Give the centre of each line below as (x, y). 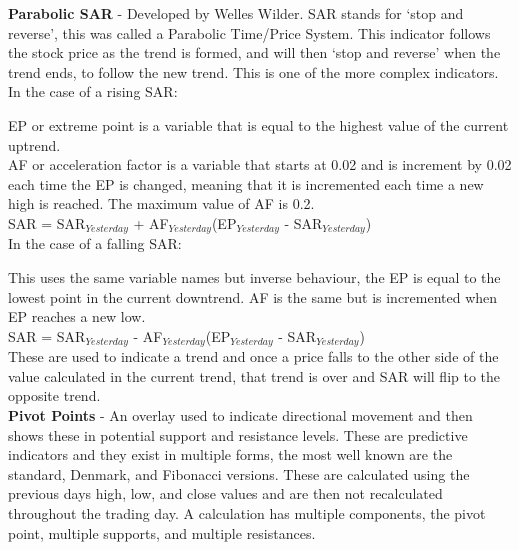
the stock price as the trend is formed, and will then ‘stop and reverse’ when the (254, 52)
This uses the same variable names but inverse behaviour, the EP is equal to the (254, 276)
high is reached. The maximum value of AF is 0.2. (161, 203)
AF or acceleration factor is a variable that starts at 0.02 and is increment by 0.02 (260, 164)
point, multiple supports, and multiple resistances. (162, 532)
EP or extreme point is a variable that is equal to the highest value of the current (258, 124)
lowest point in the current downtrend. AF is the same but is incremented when (253, 296)
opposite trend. (54, 395)
